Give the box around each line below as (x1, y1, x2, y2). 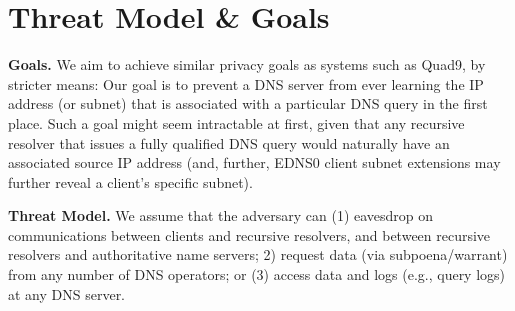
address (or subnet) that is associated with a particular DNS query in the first (8, 93, 488, 114)
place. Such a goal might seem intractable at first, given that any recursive (8, 112, 465, 133)
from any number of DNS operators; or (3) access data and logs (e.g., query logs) (8, 264, 506, 285)
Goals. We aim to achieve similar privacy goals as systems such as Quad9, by (8, 54, 486, 75)
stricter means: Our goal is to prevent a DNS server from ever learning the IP (8, 73, 484, 94)
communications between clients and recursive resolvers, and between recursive (8, 224, 491, 245)
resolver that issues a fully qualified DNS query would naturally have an (8, 132, 450, 153)
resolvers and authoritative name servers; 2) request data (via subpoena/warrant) (8, 244, 508, 265)
